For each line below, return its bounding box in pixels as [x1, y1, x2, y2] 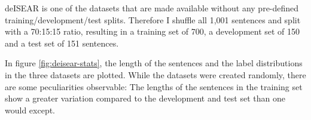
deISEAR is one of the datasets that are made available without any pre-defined [5, 2, 299, 14]
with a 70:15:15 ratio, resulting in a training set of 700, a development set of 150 [5, 25, 300, 38]
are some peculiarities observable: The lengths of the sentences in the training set [5, 80, 303, 93]
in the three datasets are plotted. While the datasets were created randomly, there [5, 68, 306, 81]
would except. [5, 103, 55, 116]
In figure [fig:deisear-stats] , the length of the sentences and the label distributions [5, 57, 303, 69]
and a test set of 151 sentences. [5, 36, 119, 49]
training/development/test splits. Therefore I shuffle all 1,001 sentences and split [5, 13, 301, 26]
